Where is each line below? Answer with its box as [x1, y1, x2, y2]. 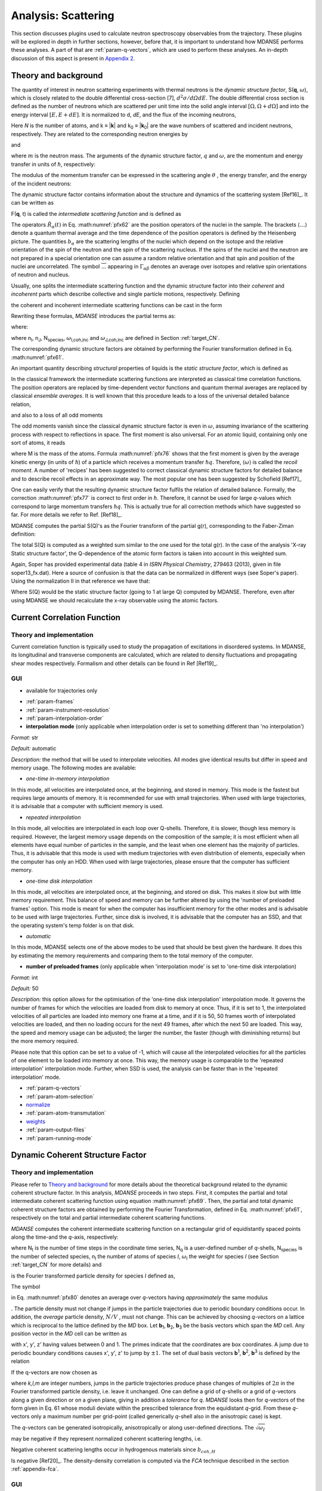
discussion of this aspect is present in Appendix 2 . [11, 54, 135, 62]
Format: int [11, 974, 38, 981]
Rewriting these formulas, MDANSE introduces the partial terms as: [11, 313, 176, 319]
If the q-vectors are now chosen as [11, 1369, 98, 1376]
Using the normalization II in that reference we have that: [11, 577, 150, 584]
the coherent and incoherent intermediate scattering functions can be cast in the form [11, 301, 222, 308]
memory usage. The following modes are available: [11, 764, 137, 771]
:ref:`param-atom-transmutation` [26, 1109, 107, 1116]
